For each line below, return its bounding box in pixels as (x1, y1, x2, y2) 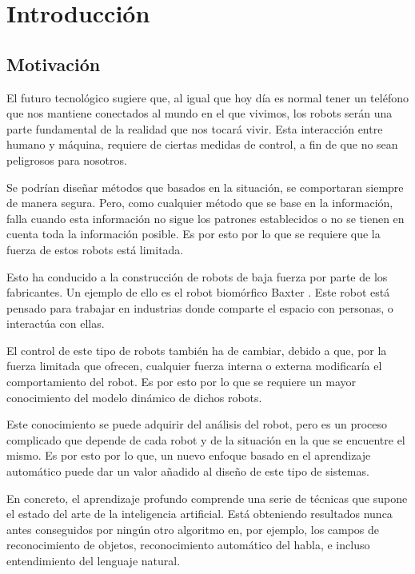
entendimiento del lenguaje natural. (6, 552, 181, 569)
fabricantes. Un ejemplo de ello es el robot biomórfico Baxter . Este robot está (6, 284, 390, 301)
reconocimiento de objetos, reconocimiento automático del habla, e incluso (6, 536, 370, 553)
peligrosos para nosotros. (6, 151, 127, 168)
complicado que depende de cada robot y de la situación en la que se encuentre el (6, 431, 405, 448)
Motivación (6, 51, 101, 76)
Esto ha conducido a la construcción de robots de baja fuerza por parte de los (6, 268, 388, 285)
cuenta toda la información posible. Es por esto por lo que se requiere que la (6, 225, 381, 242)
